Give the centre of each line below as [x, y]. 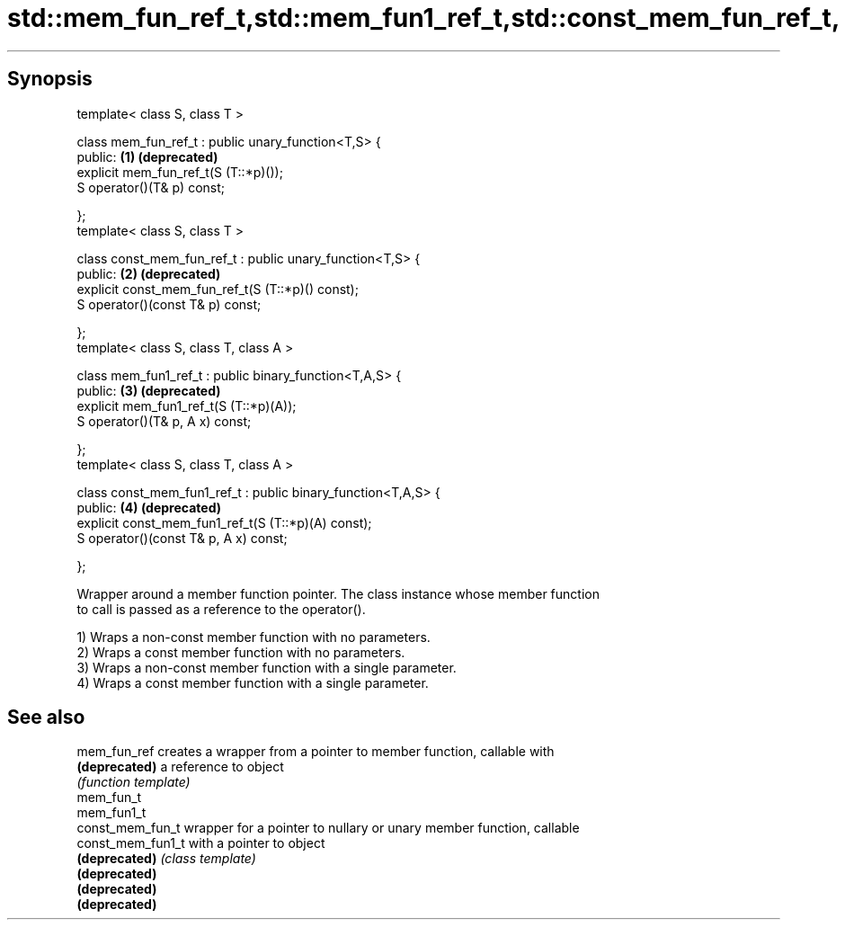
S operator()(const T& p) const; [169, 304]
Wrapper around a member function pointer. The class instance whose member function [338, 593]
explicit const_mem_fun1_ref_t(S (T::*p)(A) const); [224, 522]
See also [46, 718]
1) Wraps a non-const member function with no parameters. [253, 637]
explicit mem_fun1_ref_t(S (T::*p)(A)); [187, 406]
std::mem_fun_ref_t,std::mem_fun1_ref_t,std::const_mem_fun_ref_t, [424, 18]
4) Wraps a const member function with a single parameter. [253, 682]
